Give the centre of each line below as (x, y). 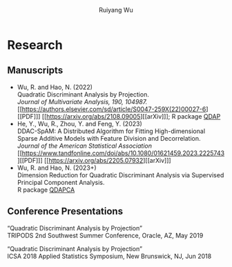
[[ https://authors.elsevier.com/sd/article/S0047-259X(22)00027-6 (112, 109)
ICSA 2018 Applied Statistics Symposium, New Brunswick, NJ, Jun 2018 (109, 256)
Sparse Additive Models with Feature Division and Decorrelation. (109, 138)
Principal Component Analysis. (61, 182)
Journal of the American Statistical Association (85, 146)
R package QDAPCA (46, 190)
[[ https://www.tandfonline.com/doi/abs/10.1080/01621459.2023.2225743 (121, 153)
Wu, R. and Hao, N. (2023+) (57, 168)
